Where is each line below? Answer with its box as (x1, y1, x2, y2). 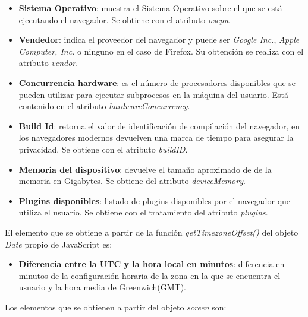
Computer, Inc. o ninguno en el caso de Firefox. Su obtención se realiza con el (18, 45, 304, 57)
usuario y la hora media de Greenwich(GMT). (18, 281, 186, 293)
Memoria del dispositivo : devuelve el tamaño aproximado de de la (18, 163, 272, 175)
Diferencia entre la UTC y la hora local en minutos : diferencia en (18, 258, 285, 270)
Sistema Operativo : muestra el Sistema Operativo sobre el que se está (18, 2, 282, 14)
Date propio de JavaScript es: (5, 237, 112, 250)
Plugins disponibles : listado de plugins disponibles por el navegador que (18, 194, 291, 207)
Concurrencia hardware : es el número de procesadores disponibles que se (18, 76, 296, 88)
